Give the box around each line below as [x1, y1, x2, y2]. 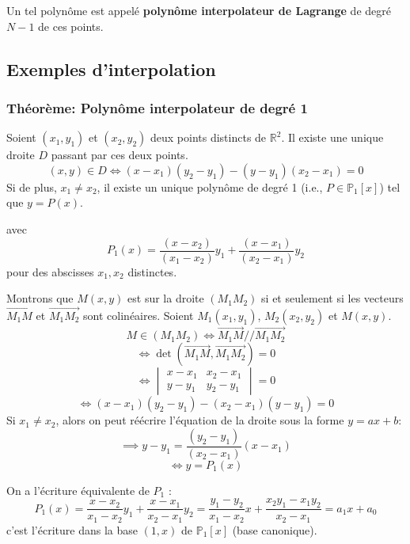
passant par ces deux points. [51, 146, 188, 163]
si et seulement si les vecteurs [261, 290, 404, 306]
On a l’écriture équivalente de [6, 481, 150, 498]
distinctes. [127, 263, 177, 280]
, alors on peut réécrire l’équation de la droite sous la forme [55, 412, 344, 428]
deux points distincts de [150, 129, 267, 146]
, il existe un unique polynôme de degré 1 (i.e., [97, 178, 323, 195]
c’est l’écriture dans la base [6, 521, 138, 538]
